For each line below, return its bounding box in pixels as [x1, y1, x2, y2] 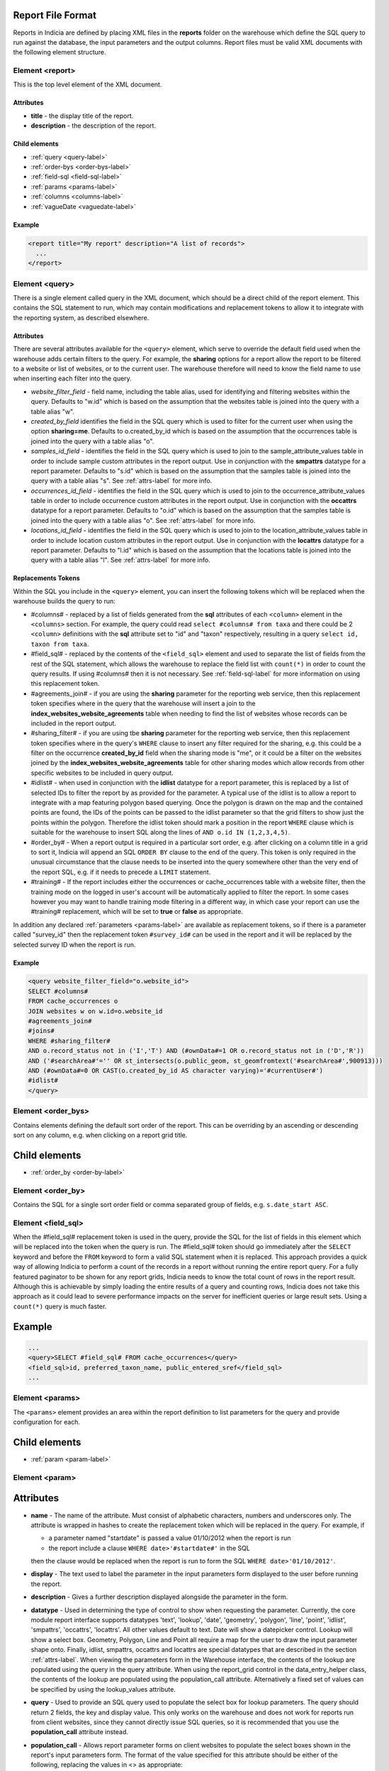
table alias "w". [30, 407, 74, 416]
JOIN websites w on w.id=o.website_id [28, 1007, 163, 1015]
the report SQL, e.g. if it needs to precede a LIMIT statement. [30, 868, 211, 876]
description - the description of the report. [30, 121, 156, 130]
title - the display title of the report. [30, 111, 134, 120]
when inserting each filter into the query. [13, 374, 133, 383]
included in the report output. [30, 719, 117, 728]
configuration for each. [13, 1418, 81, 1427]
